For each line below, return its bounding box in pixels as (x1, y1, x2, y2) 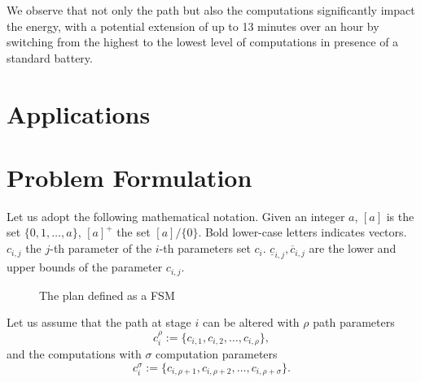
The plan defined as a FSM (39, 286, 175, 303)
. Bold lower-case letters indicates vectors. (198, 224, 407, 241)
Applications (7, 97, 151, 130)
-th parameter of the (50, 240, 152, 257)
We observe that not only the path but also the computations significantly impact (7, 2, 415, 18)
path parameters (313, 314, 395, 331)
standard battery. (7, 49, 93, 66)
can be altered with (202, 314, 300, 331)
